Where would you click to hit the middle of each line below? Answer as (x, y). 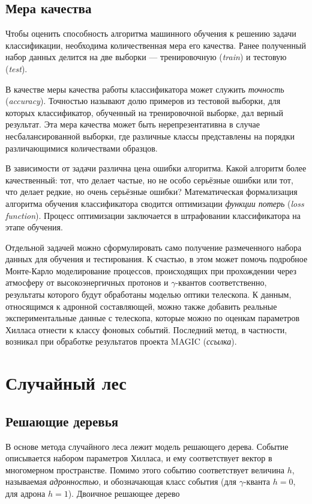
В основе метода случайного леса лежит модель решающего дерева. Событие (147, 446)
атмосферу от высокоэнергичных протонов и (87, 282)
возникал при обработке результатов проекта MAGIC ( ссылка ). (121, 341)
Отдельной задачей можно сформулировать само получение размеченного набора (154, 247)
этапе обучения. (34, 227)
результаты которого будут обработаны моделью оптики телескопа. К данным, (148, 294)
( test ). (16, 68)
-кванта (257, 481)
